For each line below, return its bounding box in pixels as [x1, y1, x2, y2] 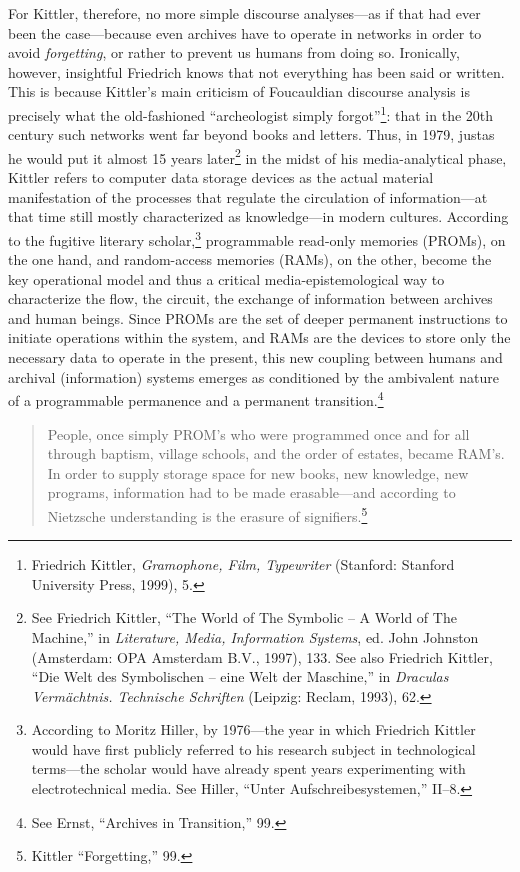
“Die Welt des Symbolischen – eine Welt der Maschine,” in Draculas [31, 666, 449, 687]
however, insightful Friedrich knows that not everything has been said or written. [8, 61, 505, 82]
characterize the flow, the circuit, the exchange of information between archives [8, 288, 493, 309]
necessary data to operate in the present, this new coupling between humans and [8, 347, 503, 368]
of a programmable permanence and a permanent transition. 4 [8, 387, 384, 410]
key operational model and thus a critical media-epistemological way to [8, 268, 445, 289]
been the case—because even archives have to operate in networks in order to [8, 22, 482, 43]
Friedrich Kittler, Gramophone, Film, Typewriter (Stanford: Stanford [31, 554, 455, 575]
